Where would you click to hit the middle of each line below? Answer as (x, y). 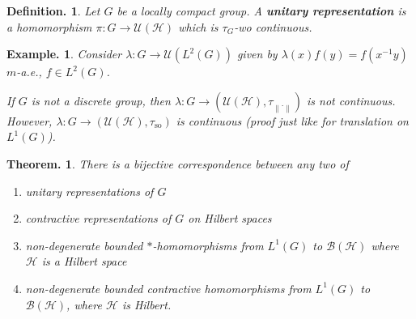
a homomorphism (49, 26)
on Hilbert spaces (230, 218)
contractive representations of (98, 218)
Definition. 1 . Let (53, 11)
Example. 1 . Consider (64, 54)
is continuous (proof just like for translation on (292, 120)
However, (30, 120)
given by (257, 54)
